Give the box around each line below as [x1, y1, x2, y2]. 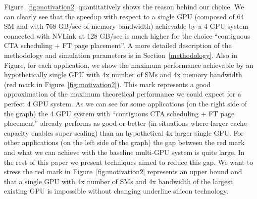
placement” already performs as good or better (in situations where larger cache [4, 118, 247, 128]
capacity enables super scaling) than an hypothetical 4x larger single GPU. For [4, 127, 244, 138]
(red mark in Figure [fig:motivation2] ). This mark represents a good [4, 79, 211, 89]
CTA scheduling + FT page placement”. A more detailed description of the [4, 40, 232, 50]
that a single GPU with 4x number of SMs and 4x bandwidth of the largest [4, 176, 233, 186]
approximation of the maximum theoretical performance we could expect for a [4, 89, 241, 99]
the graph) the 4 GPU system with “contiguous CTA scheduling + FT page [4, 108, 235, 118]
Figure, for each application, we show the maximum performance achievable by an [4, 59, 254, 70]
